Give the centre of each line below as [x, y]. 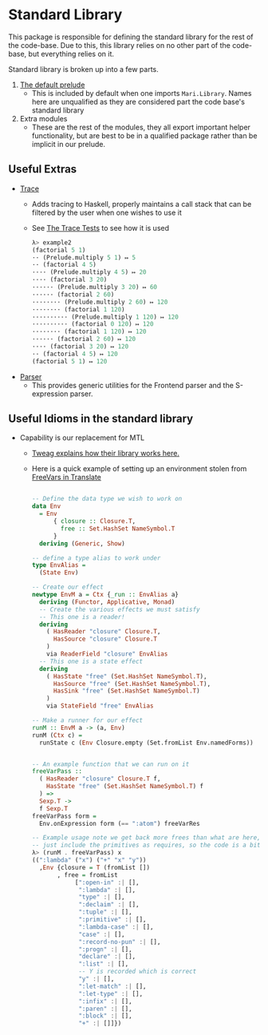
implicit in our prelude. [69, 144]
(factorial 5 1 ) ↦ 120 [69, 361]
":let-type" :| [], [111, 993]
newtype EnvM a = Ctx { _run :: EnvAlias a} [105, 595]
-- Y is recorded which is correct [138, 972]
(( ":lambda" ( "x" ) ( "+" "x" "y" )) [89, 860]
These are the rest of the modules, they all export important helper [141, 127]
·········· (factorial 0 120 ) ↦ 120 [93, 324]
